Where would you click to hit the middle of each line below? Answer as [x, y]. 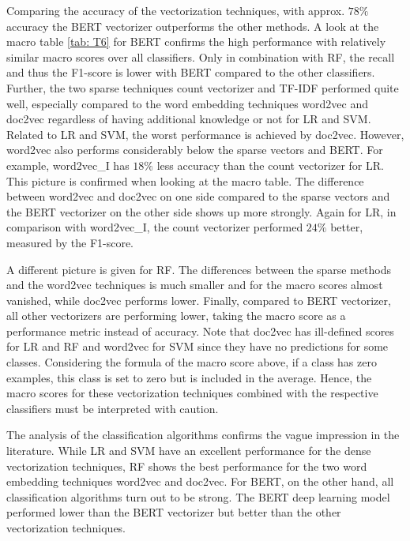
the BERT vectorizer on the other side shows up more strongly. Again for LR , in [201, 211]
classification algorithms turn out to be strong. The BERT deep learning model [198, 496]
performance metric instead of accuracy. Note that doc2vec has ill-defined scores [200, 331]
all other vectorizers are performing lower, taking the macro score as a [176, 316]
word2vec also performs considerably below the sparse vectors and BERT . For [195, 150]
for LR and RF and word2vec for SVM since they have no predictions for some [197, 346]
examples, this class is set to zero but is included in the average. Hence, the [189, 377]
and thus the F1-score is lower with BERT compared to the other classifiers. [191, 72]
